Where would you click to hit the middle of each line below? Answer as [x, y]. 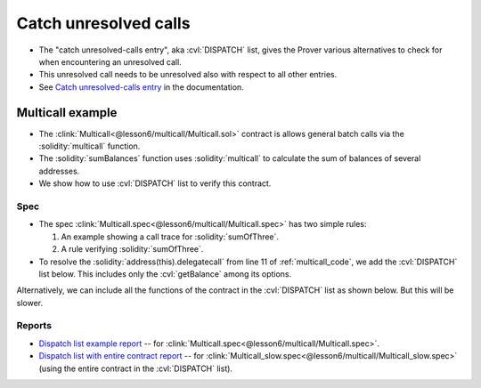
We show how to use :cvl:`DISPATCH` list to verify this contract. [155, 183]
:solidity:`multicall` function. [90, 146]
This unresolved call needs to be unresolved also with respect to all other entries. [188, 75]
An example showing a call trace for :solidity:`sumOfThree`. [170, 237]
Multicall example [67, 113]
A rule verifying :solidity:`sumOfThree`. [132, 249]
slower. [30, 303]
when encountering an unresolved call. [110, 61]
